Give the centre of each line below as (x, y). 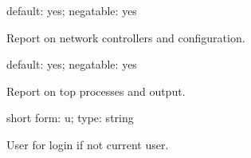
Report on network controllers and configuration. (126, 37)
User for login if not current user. (88, 144)
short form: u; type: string (70, 118)
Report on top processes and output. (96, 91)
